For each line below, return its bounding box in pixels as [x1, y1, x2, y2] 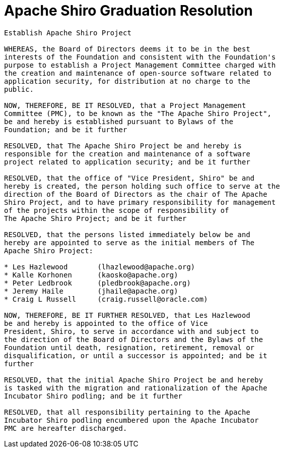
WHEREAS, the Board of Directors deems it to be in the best [4, 44, 250, 53]
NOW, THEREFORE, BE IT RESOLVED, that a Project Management [4, 101, 246, 109]
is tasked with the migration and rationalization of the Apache [4, 383, 267, 392]
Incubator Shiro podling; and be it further [4, 391, 183, 400]
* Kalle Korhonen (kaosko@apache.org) [4, 270, 178, 279]
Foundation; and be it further [4, 125, 127, 134]
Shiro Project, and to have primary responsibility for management [4, 198, 276, 206]
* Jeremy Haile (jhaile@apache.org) [4, 287, 178, 295]
